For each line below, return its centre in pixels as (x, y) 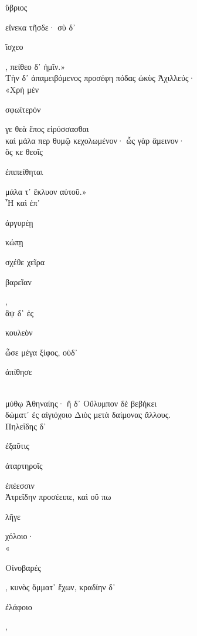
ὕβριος (16, 7)
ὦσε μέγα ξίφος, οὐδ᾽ (42, 352)
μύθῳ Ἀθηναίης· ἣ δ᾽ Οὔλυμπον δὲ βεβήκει (81, 403)
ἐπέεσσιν (20, 485)
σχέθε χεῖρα (25, 261)
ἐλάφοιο (19, 606)
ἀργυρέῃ (19, 222)
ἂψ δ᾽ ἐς (20, 312)
